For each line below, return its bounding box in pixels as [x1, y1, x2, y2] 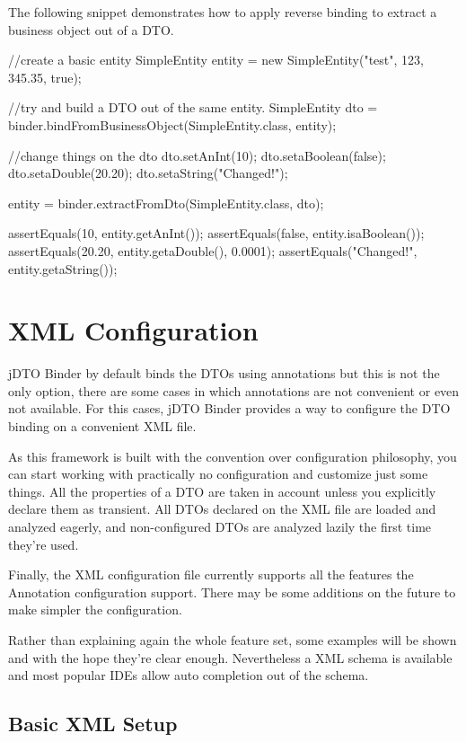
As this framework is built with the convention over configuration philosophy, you [8, 446, 457, 465]
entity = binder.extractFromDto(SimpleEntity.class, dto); [8, 193, 324, 212]
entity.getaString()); [8, 259, 118, 278]
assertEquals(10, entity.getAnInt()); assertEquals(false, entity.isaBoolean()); [8, 224, 425, 243]
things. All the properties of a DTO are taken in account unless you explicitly [8, 481, 436, 500]
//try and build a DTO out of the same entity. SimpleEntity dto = [8, 98, 378, 117]
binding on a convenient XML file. [8, 417, 197, 436]
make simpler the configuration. [8, 600, 182, 619]
